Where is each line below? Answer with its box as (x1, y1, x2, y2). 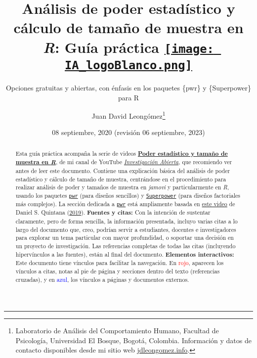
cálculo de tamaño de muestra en (13, 17, 244, 38)
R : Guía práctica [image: (43, 37, 214, 57)
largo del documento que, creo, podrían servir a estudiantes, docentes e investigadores (15, 225, 236, 233)
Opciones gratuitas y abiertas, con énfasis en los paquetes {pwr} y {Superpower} (5, 82, 252, 92)
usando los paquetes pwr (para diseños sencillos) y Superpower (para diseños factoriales (15, 191, 240, 200)
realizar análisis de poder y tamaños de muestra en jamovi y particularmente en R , (15, 183, 229, 191)
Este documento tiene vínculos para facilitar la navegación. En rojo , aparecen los (15, 259, 224, 267)
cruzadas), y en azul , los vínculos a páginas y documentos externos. (15, 275, 189, 283)
